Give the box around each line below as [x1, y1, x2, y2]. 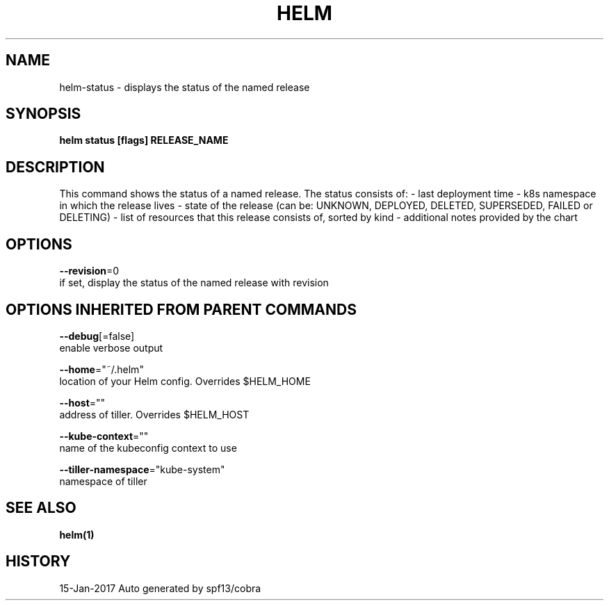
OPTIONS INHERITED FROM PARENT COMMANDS [6, 300, 357, 318]
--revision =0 [59, 265, 120, 277]
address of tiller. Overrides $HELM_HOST [59, 408, 250, 420]
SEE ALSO [6, 499, 76, 517]
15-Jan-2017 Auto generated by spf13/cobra [59, 582, 261, 594]
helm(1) [59, 528, 95, 541]
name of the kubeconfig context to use [59, 441, 237, 454]
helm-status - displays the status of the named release [59, 81, 310, 93]
